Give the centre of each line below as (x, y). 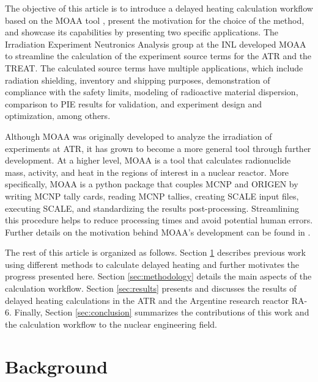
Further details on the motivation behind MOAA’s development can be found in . (158, 232)
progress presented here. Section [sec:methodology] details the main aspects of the (158, 276)
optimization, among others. (58, 116)
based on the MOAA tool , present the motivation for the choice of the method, (155, 20)
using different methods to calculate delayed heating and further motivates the (152, 264)
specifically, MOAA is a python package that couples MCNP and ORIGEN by (152, 184)
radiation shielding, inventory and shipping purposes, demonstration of (138, 80)
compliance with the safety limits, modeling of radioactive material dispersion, (152, 92)
